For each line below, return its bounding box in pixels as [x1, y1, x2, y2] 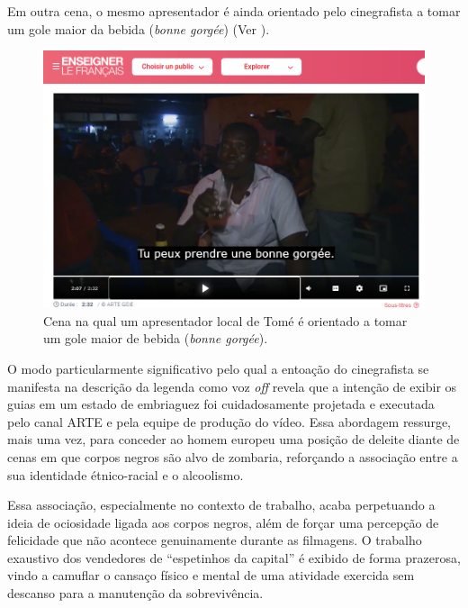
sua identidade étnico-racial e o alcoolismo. [7, 465, 244, 484]
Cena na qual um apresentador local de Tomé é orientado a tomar [43, 311, 408, 330]
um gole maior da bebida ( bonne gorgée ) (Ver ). [7, 19, 270, 38]
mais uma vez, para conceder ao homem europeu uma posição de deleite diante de [7, 430, 460, 449]
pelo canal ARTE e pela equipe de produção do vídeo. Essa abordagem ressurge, [7, 412, 451, 431]
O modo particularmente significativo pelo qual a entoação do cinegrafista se [7, 358, 429, 377]
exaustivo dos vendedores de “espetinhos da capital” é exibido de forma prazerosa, [7, 548, 461, 567]
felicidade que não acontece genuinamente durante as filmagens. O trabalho [7, 531, 422, 549]
